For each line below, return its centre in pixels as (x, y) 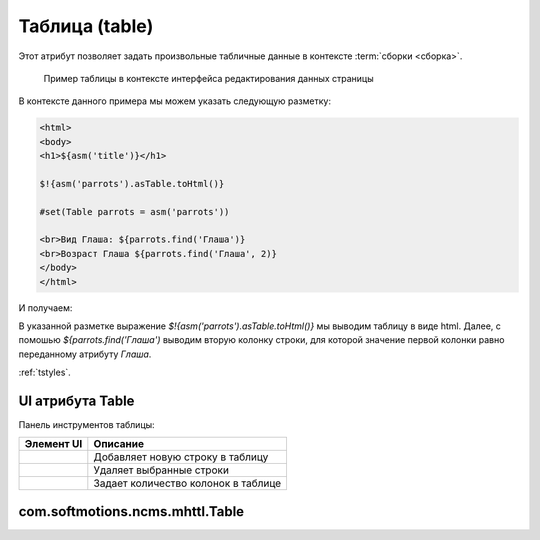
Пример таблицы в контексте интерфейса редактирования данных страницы (208, 78)
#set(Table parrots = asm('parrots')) (134, 211)
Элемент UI (53, 444)
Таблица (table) (86, 26)
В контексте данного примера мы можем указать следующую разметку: (175, 101)
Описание (119, 444)
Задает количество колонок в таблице (187, 483)
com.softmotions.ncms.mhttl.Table (131, 511)
